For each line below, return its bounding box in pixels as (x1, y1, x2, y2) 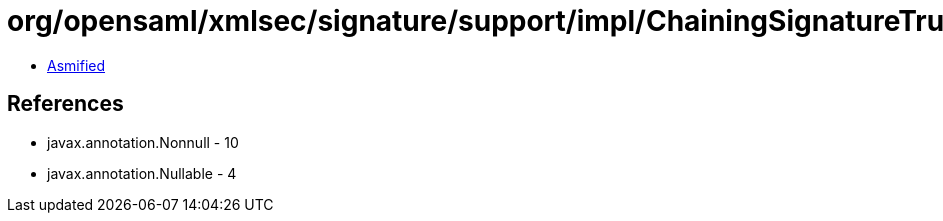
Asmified (47, 56, 106, 74)
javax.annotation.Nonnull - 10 (47, 133, 239, 151)
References (7, 91, 124, 117)
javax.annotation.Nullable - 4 (47, 164, 237, 182)
